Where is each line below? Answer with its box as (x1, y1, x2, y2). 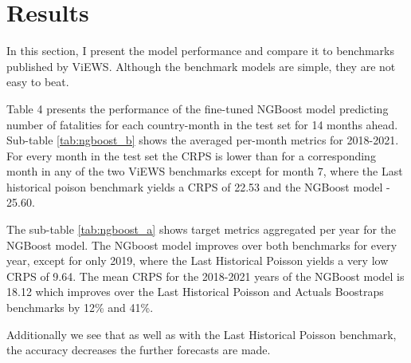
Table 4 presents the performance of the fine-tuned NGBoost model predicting (6, 100, 389, 116)
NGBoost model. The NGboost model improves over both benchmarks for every (6, 236, 397, 253)
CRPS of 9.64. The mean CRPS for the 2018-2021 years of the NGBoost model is (6, 267, 405, 284)
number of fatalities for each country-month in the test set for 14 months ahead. (6, 116, 398, 132)
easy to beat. (6, 73, 69, 90)
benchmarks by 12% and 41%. (6, 299, 154, 316)
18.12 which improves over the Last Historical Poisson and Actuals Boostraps (6, 283, 384, 300)
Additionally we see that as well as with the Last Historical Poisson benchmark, (6, 326, 397, 342)
